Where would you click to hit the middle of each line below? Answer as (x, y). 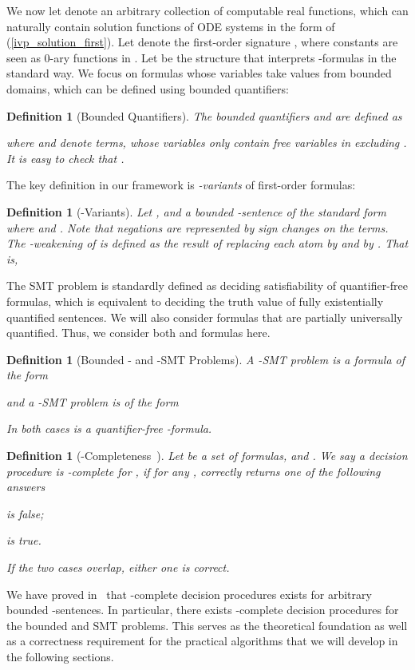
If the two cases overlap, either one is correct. (118, 567)
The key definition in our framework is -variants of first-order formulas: (181, 185)
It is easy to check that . (65, 158)
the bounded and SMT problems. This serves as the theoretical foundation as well (207, 625)
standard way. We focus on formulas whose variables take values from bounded (199, 73)
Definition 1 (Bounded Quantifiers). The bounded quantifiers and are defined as (204, 115)
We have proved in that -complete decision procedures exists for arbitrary (189, 594)
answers (26, 487)
